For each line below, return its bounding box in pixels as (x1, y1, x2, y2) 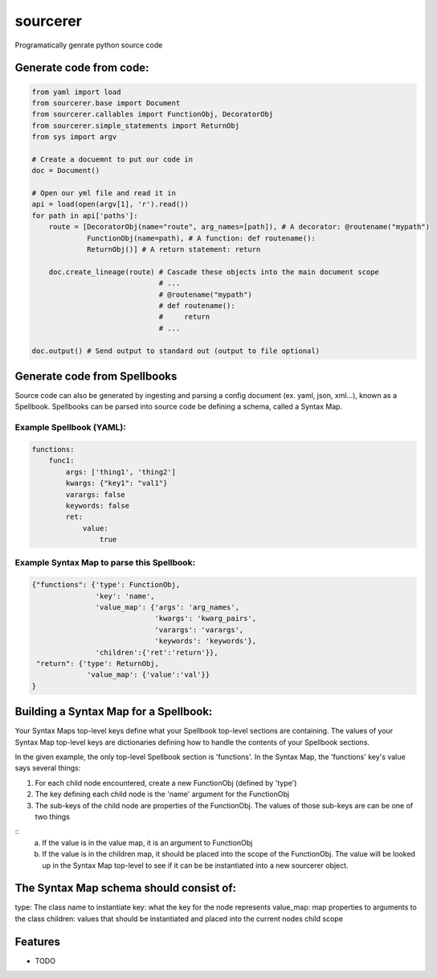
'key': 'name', (95, 591, 156, 601)
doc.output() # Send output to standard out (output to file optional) (31, 346, 321, 355)
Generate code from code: (14, 61, 149, 75)
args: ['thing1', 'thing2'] (65, 467, 177, 476)
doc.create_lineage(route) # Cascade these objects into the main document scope (48, 267, 379, 277)
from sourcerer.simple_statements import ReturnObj (31, 121, 240, 130)
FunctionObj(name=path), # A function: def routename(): (87, 233, 317, 243)
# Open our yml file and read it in (31, 189, 177, 198)
